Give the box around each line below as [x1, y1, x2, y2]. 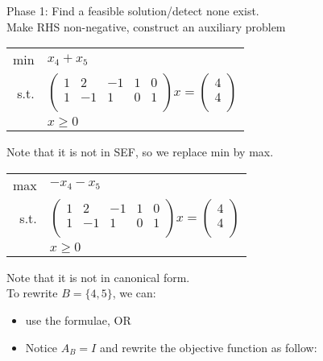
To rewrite [6, 284, 58, 301]
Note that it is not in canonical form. [6, 268, 190, 285]
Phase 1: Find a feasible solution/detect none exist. [6, 2, 259, 19]
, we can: [112, 284, 156, 301]
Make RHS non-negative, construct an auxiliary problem [6, 18, 286, 35]
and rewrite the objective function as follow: [99, 338, 317, 355]
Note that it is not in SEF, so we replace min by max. [6, 143, 274, 160]
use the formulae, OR [25, 311, 131, 328]
